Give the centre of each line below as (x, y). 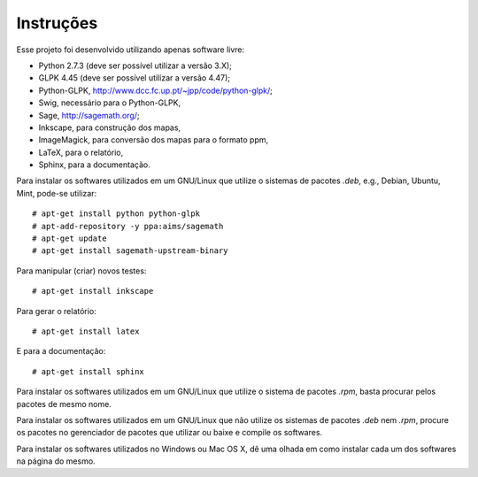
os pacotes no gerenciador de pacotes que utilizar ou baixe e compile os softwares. (170, 433)
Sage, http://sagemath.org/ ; (89, 115)
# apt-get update (69, 238)
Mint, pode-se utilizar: (57, 193)
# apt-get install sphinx (89, 371)
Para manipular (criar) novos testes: (81, 271)
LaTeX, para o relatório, (81, 152)
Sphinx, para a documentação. (94, 165)
